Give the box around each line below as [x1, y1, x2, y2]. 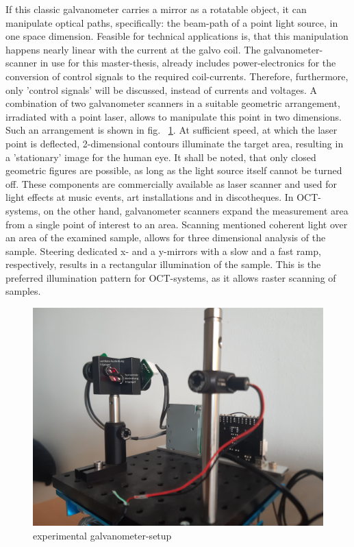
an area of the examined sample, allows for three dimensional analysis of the [5, 230, 326, 245]
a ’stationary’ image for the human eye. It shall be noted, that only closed [5, 149, 316, 164]
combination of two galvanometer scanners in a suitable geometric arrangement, [5, 96, 340, 110]
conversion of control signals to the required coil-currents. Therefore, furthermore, [5, 69, 349, 83]
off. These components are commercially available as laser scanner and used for [5, 176, 337, 191]
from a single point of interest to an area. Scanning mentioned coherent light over [5, 217, 348, 231]
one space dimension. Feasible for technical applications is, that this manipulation [5, 29, 349, 43]
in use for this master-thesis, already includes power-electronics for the [40, 56, 336, 70]
